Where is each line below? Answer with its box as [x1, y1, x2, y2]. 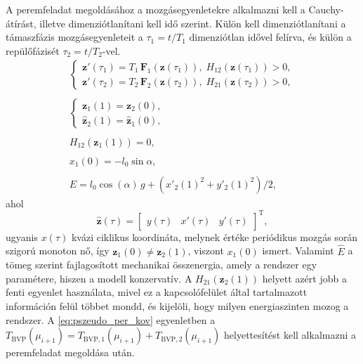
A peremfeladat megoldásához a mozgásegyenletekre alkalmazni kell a [6, 2, 305, 16]
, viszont [187, 243, 224, 258]
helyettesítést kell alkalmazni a [224, 327, 357, 342]
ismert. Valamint [262, 243, 334, 258]
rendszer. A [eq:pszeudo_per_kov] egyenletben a [6, 312, 216, 327]
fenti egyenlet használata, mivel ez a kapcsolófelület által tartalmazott [6, 285, 308, 299]
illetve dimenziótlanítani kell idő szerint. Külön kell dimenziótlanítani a [39, 15, 346, 30]
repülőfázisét [6, 43, 60, 58]
